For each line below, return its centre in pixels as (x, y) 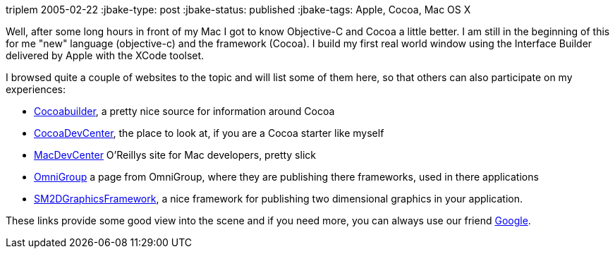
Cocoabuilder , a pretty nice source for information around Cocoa (184, 111)
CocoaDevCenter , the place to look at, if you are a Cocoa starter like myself (209, 133)
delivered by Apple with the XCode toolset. (105, 55)
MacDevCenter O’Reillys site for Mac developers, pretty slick (175, 155)
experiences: (36, 89)
